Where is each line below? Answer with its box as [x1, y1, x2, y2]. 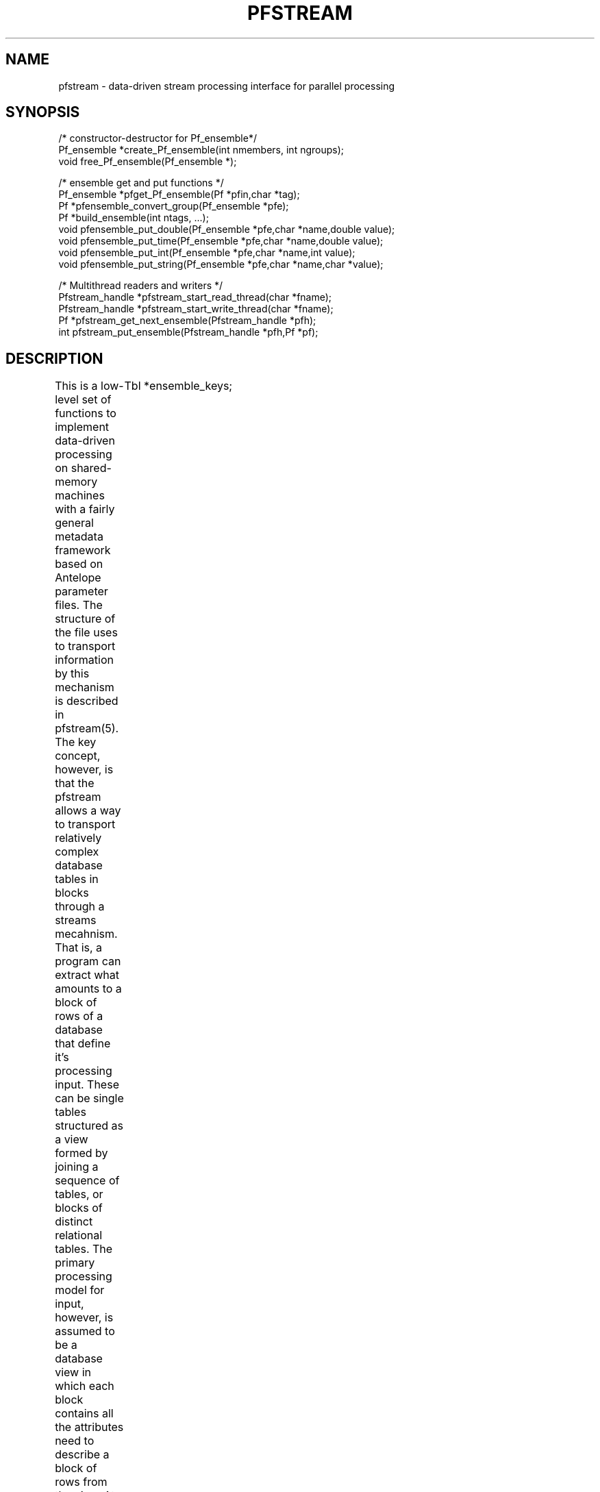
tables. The [55, 1242, 113, 1256]
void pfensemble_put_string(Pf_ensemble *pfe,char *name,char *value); [58, 258, 384, 271]
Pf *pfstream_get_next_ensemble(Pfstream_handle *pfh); [58, 314, 316, 327]
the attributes [55, 1420, 124, 1434]
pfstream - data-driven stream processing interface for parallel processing [58, 79, 395, 92]
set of [82, 393, 112, 407]
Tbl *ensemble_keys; [124, 379, 233, 393]
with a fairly [55, 502, 115, 517]
